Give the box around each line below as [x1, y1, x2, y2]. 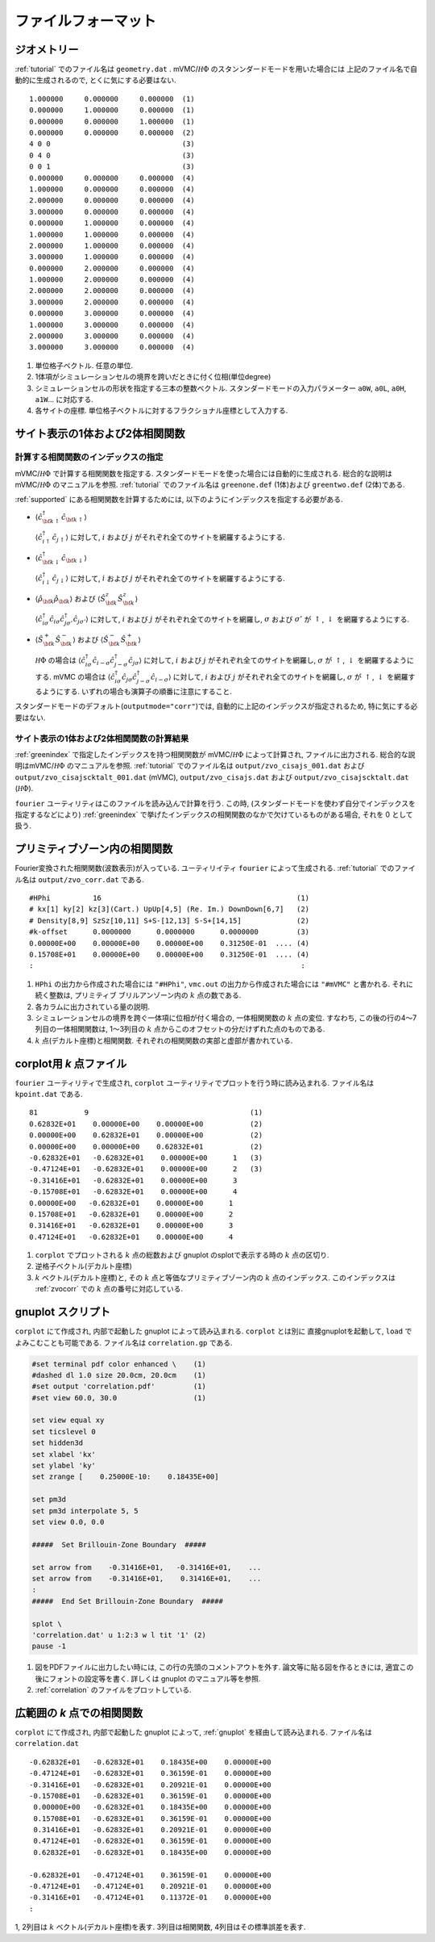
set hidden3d [31, 1438, 84, 1448]
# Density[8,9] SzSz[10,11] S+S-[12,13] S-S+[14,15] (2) [29, 916, 310, 925]
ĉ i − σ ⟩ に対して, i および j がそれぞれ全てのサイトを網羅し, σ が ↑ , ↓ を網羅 [150, 672, 408, 684]
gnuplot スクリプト [14, 1305, 110, 1319]
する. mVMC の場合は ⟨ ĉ [35, 672, 116, 682]
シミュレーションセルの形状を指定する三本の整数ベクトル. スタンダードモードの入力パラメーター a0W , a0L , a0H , [35, 383, 407, 393]
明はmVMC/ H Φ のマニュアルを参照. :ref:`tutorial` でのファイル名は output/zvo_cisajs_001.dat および [14, 761, 365, 771]
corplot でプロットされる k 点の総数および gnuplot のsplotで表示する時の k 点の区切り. [35, 1250, 329, 1260]
